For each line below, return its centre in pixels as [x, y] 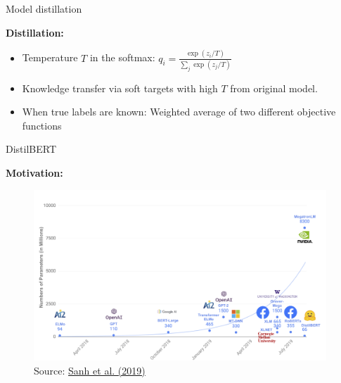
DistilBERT [31, 149]
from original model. [274, 88]
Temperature [50, 57]
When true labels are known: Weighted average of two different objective [179, 112]
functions [42, 125]
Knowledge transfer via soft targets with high [120, 88]
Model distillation [44, 8]
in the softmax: [122, 57]
